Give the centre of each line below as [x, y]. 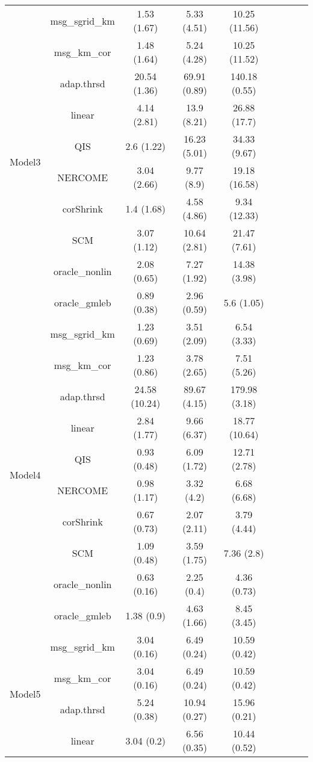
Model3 [25, 161]
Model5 [25, 693]
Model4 [25, 474]
